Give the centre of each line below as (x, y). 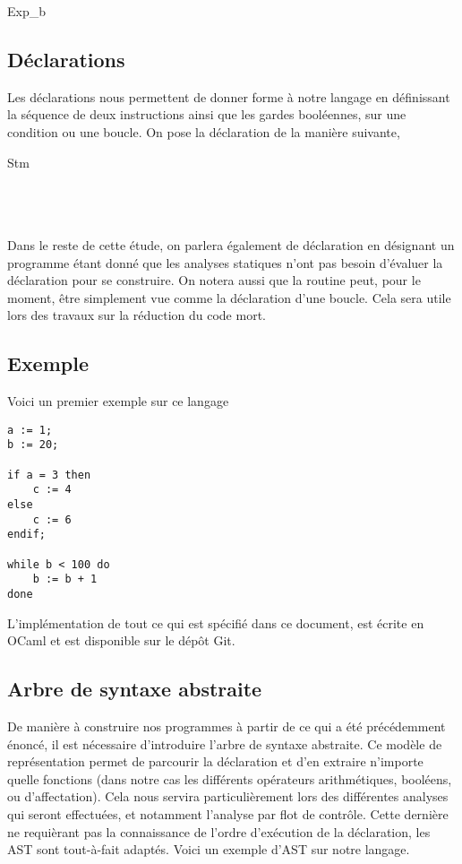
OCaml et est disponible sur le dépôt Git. (121, 640)
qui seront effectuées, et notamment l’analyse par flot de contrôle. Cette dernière (228, 813)
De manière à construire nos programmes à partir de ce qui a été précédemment (227, 726)
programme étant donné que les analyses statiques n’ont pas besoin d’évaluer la (225, 262)
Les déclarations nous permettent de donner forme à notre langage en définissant (229, 96)
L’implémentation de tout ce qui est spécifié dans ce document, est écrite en (216, 622)
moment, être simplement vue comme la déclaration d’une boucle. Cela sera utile (229, 297)
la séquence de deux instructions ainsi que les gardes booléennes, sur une (207, 114)
